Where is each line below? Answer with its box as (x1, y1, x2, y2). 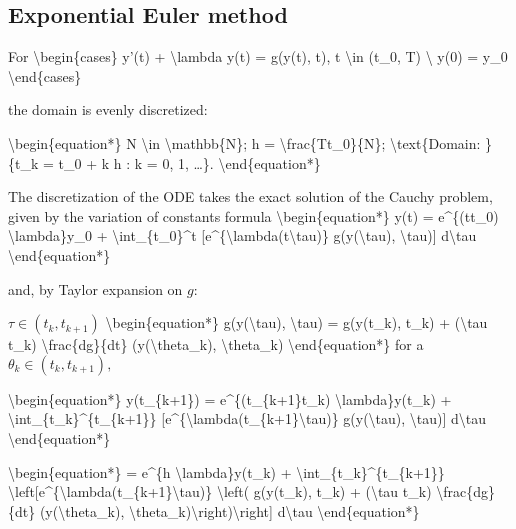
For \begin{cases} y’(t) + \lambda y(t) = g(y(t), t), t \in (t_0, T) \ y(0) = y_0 (8, 46, 508, 67)
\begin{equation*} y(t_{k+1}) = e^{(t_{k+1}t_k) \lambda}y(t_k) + (8, 388, 452, 409)
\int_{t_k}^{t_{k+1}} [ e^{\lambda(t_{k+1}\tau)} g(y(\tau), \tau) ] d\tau (8, 408, 487, 429)
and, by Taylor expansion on (8, 278, 183, 299)
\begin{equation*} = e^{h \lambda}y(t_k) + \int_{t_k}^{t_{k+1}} (8, 461, 445, 482)
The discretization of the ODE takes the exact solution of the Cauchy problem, (8, 186, 493, 207)
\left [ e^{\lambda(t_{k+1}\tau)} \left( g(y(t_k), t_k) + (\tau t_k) (8, 481, 432, 502)
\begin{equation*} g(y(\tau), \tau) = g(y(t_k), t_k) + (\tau (105, 312, 488, 333)
